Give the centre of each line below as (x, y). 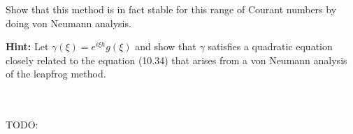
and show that (166, 46)
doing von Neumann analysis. (69, 23)
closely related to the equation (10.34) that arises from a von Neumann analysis (176, 60)
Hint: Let (27, 46)
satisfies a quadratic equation (270, 46)
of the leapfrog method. (56, 74)
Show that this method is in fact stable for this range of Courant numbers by (171, 9)
